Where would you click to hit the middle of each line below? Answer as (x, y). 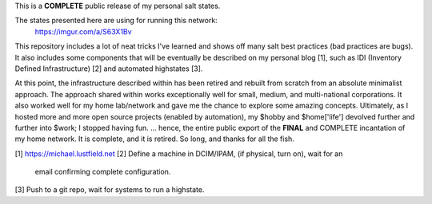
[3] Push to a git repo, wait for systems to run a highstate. (110, 190)
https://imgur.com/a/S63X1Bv (83, 31)
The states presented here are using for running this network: (116, 21)
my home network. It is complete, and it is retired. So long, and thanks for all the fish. (155, 139)
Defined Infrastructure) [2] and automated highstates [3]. (109, 69)
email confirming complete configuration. (103, 172)
